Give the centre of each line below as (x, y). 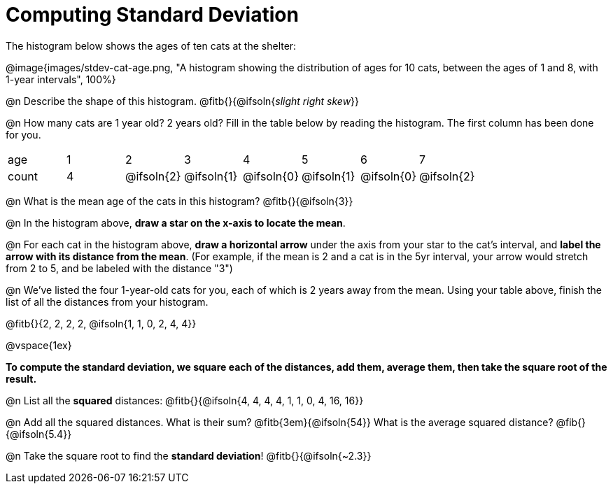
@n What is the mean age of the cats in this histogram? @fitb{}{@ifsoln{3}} (179, 201)
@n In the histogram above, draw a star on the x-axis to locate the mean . (176, 222)
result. (21, 378)
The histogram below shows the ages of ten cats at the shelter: (151, 45)
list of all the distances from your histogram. (107, 302)
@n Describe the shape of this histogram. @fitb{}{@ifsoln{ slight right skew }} (183, 101)
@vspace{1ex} (39, 345)
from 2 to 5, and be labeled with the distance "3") (119, 268)
